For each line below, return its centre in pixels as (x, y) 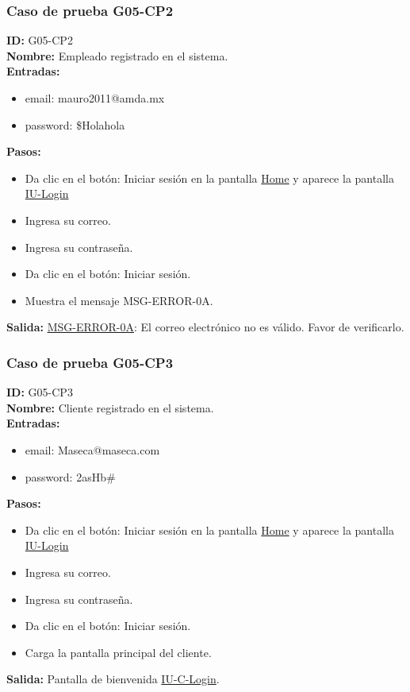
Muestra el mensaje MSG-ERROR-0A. (119, 300)
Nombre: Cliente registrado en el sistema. (110, 407)
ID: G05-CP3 (40, 392)
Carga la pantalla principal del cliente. (118, 652)
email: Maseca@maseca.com (92, 449)
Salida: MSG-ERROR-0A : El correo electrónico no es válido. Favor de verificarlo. (205, 327)
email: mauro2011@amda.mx (95, 98)
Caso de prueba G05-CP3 (90, 362)
